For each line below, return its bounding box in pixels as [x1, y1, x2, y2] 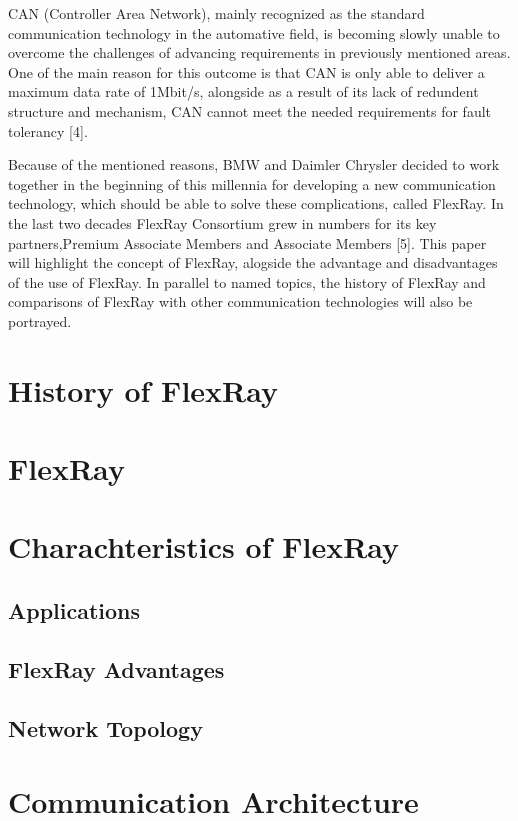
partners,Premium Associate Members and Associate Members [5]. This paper [8, 232, 487, 253]
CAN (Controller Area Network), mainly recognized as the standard [8, 3, 425, 23]
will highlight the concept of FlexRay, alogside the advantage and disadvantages [8, 252, 498, 273]
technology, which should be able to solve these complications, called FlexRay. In [8, 193, 504, 214]
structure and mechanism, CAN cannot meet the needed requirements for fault [8, 100, 492, 121]
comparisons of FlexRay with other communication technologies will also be [8, 291, 473, 312]
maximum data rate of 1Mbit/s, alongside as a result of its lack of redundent [8, 81, 479, 102]
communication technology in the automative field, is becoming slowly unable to [8, 22, 500, 43]
